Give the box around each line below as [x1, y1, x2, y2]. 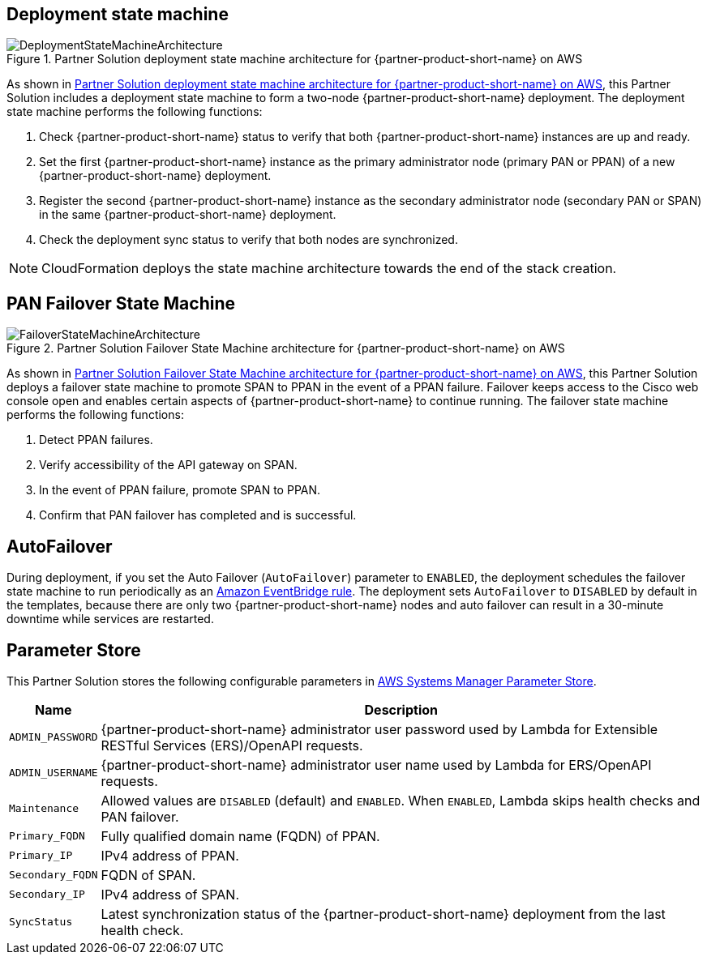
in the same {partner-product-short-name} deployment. [39, 207, 336, 222]
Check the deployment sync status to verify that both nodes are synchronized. [39, 233, 458, 247]
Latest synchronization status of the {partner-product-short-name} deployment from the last [101, 905, 666, 922]
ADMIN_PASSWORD [9, 731, 98, 744]
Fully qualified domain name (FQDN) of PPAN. [101, 827, 380, 844]
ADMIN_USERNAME [9, 767, 98, 779]
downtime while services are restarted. [6, 612, 214, 626]
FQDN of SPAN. [101, 866, 196, 883]
